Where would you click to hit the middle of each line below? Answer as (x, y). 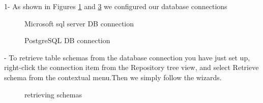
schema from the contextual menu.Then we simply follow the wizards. (113, 77)
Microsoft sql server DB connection (79, 23)
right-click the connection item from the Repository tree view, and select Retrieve (131, 67)
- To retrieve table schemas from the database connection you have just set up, (127, 57)
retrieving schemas (53, 94)
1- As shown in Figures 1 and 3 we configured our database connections (116, 6)
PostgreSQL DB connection (67, 40)
